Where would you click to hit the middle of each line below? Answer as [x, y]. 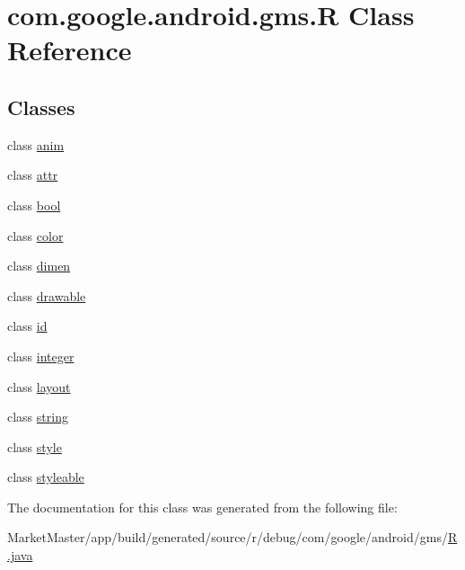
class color [35, 235]
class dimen [39, 266]
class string [38, 417]
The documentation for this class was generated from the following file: [202, 507]
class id [27, 326]
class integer [41, 356]
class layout [39, 386]
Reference [70, 50]
